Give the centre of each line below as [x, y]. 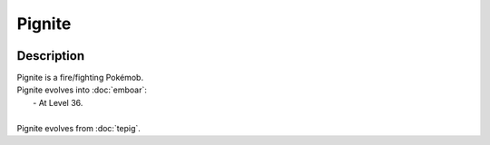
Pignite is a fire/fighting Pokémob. [80, 78]
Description [51, 56]
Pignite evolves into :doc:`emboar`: [82, 90]
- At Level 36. [58, 102]
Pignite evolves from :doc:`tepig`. [78, 128]
